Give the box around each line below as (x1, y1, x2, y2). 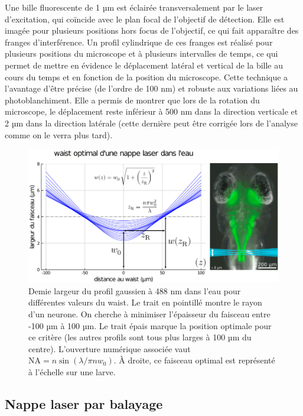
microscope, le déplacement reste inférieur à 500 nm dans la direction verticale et (5, 105, 298, 118)
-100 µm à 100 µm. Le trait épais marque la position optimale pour (28, 319, 272, 331)
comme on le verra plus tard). (5, 128, 113, 141)
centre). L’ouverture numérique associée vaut (28, 342, 191, 355)
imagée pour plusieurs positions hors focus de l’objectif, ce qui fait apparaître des (5, 24, 299, 37)
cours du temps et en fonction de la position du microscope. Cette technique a (5, 70, 288, 83)
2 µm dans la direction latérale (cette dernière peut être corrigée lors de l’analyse (5, 116, 298, 129)
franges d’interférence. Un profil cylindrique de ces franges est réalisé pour (5, 35, 273, 48)
